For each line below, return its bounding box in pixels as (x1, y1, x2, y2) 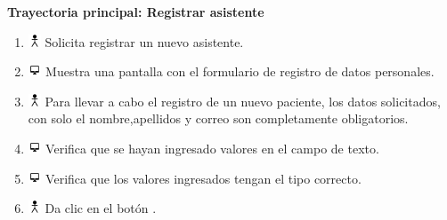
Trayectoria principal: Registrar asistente (7, 3, 264, 20)
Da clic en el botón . (45, 199, 157, 217)
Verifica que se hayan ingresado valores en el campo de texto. (45, 138, 379, 157)
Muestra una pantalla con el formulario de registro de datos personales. (45, 62, 435, 81)
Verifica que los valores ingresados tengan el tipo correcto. (45, 169, 362, 187)
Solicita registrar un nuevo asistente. (45, 32, 244, 51)
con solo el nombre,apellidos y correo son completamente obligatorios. (28, 109, 409, 128)
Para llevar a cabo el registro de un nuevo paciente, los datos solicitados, (45, 91, 441, 110)
